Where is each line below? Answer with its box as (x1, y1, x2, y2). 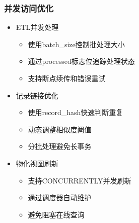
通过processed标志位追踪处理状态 (28, 56, 135, 66)
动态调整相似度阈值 (28, 124, 92, 134)
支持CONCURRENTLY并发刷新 (28, 175, 131, 185)
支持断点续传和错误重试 (28, 73, 106, 83)
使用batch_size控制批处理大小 (28, 39, 125, 49)
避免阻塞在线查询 (28, 209, 85, 219)
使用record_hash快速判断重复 (28, 107, 123, 118)
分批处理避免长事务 (28, 141, 92, 152)
